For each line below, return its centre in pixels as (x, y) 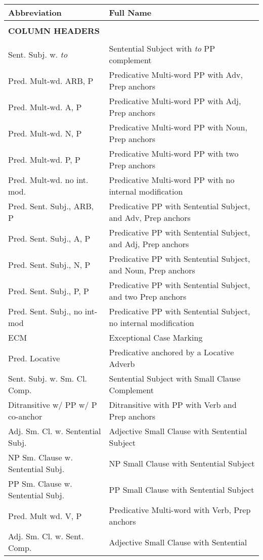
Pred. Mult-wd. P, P (44, 159)
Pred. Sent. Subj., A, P (49, 238)
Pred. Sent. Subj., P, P (49, 291)
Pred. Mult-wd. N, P (45, 133)
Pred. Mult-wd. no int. (48, 180)
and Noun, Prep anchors (152, 270)
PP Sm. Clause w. (40, 483)
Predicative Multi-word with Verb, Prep (180, 510)
